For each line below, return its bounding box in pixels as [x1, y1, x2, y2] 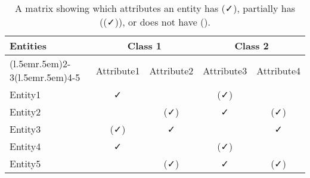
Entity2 [10, 105, 41, 118]
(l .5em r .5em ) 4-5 [14, 70, 80, 84]
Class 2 [234, 39, 269, 52]
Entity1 [10, 88, 41, 101]
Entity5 [10, 157, 41, 170]
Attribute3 [203, 63, 247, 77]
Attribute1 [95, 63, 140, 77]
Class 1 [127, 39, 162, 52]
